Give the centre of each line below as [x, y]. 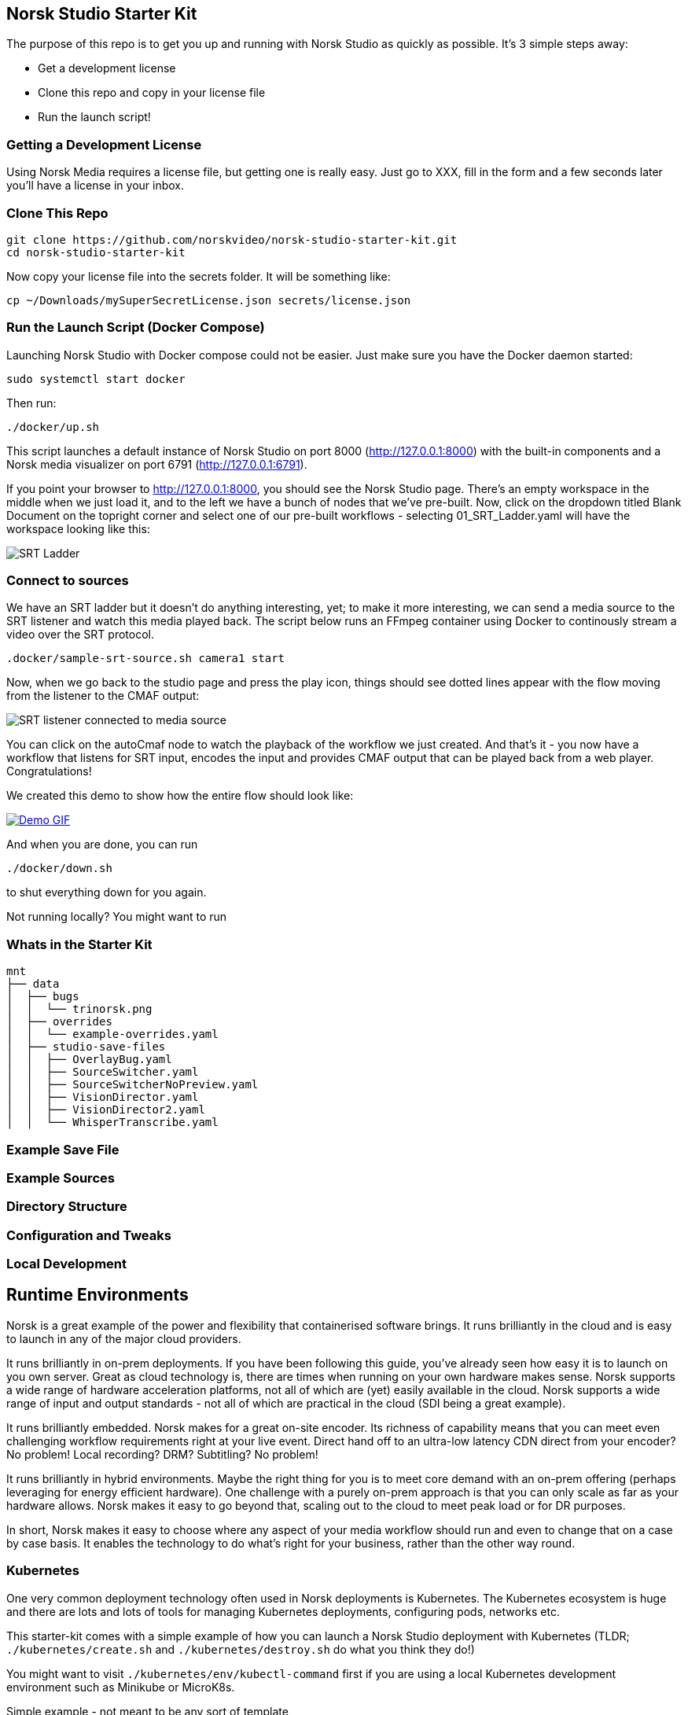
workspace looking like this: [78, 528]
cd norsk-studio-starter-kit [96, 252]
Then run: [31, 403]
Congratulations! [49, 771]
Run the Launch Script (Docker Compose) [136, 328]
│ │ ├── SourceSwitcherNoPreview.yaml [132, 1085]
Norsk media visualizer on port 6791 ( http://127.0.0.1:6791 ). [157, 464]
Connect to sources [68, 581]
